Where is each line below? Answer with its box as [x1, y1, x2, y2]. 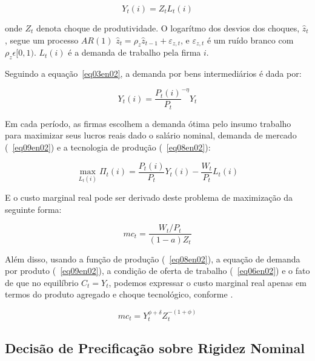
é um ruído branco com [207, 33, 294, 46]
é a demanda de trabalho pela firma [68, 46, 201, 59]
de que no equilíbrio [5, 276, 79, 288]
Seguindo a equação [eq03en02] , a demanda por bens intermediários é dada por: [5, 67, 302, 80]
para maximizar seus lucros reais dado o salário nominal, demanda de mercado [5, 129, 297, 141]
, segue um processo [5, 33, 79, 46]
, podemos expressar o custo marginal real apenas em [108, 276, 307, 288]
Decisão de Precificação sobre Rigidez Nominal [5, 338, 305, 357]
